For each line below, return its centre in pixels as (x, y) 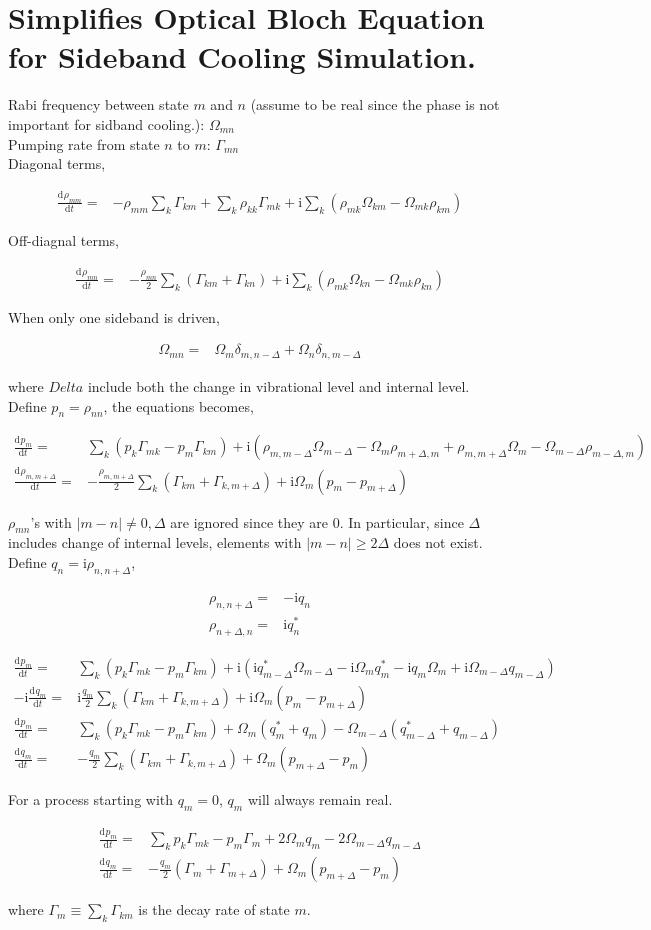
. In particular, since (401, 521)
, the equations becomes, (178, 405)
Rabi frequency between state (98, 104)
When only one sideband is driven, (114, 316)
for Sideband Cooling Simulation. (242, 56)
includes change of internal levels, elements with (155, 542)
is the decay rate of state (214, 909)
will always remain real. (320, 799)
